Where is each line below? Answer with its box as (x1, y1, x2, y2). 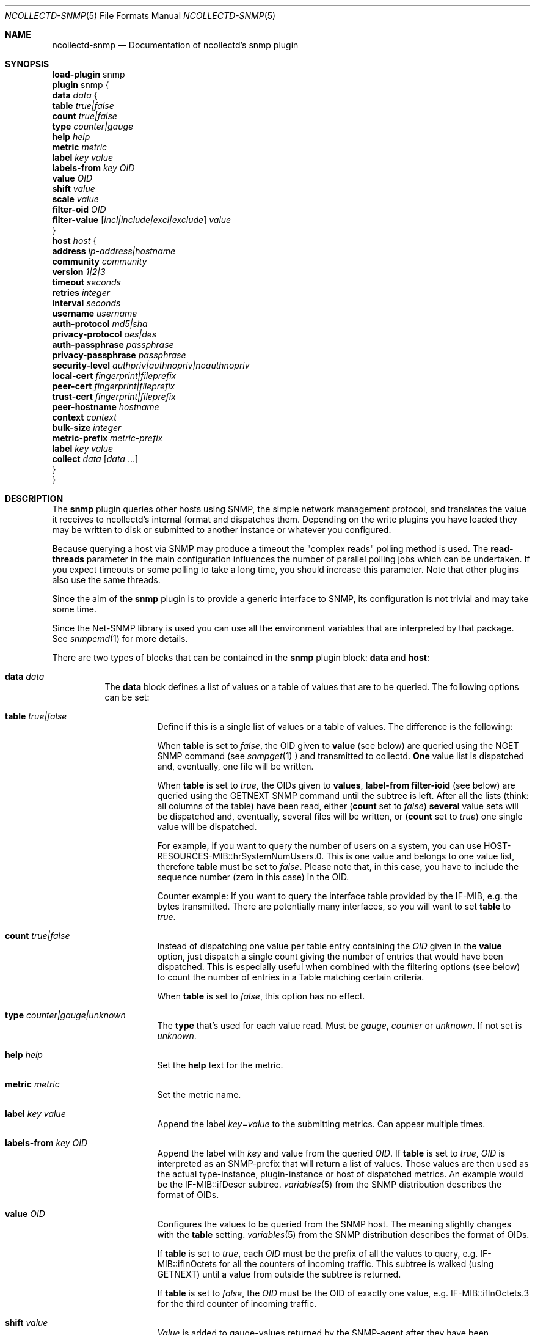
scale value (52, 194, 99, 204)
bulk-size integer (52, 422, 122, 433)
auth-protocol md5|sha (52, 318, 148, 329)
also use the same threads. (52, 575, 161, 585)
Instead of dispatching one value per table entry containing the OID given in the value (157, 941, 502, 951)
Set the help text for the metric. (157, 1060, 283, 1070)
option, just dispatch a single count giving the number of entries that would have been (157, 951, 503, 962)
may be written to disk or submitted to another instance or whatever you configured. (52, 524, 391, 535)
